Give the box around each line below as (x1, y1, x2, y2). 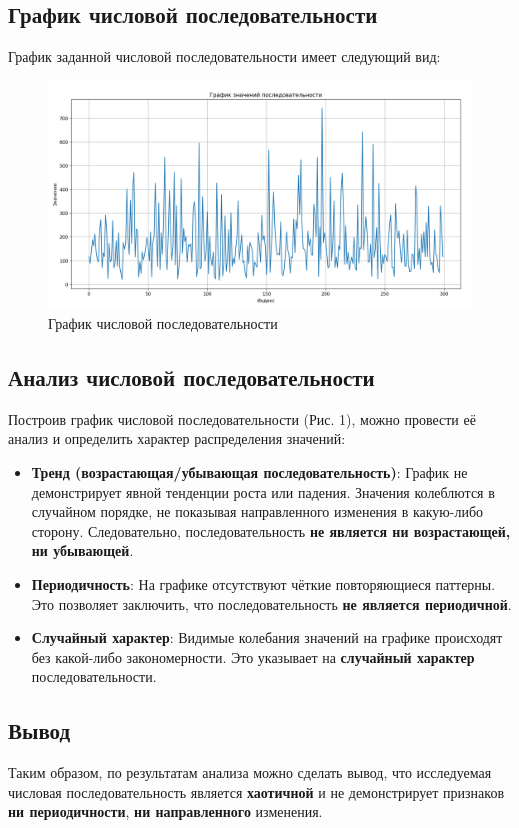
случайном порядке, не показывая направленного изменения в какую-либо (31, 501, 484, 522)
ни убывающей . (31, 540, 134, 561)
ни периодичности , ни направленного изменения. (8, 801, 323, 822)
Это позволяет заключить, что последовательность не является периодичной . (31, 593, 512, 614)
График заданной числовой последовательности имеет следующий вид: (8, 46, 441, 67)
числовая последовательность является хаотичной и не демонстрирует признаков (8, 781, 505, 802)
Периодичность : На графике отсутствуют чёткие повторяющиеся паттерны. (31, 573, 496, 594)
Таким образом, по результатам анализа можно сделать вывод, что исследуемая (8, 762, 492, 783)
